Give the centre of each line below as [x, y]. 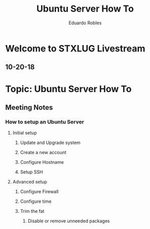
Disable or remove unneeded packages [69, 221]
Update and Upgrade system [50, 143]
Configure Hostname [42, 162]
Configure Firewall [39, 192]
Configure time [36, 201]
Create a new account [43, 153]
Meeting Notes [29, 107]
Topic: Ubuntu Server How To [68, 89]
